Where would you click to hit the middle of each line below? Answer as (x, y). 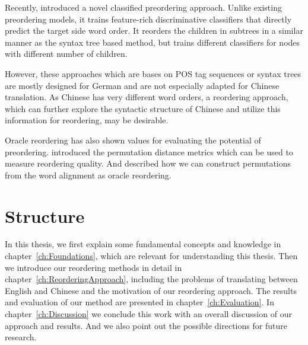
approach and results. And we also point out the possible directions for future (146, 325)
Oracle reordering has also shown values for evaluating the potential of (133, 140)
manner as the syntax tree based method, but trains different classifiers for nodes (153, 42)
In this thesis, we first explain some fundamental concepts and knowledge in (143, 244)
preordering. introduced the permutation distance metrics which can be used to (149, 151)
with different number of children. (66, 54)
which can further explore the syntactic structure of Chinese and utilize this (143, 108)
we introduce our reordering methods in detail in (93, 267)
